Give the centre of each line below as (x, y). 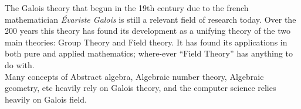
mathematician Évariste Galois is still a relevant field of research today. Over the (150, 19)
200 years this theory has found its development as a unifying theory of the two (148, 31)
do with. (20, 64)
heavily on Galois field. (46, 99)
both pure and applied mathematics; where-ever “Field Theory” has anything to (149, 53)
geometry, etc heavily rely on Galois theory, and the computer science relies (141, 88)
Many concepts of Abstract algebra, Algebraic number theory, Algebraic (134, 76)
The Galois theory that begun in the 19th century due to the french (127, 8)
